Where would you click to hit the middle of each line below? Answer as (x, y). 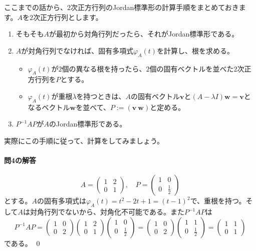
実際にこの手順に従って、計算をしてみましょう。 (84, 140)
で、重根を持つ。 (218, 201)
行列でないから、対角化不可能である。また (114, 212)
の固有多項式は (62, 201)
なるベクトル (49, 107)
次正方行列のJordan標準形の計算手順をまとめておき (155, 7)
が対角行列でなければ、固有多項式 (77, 50)
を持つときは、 (101, 96)
